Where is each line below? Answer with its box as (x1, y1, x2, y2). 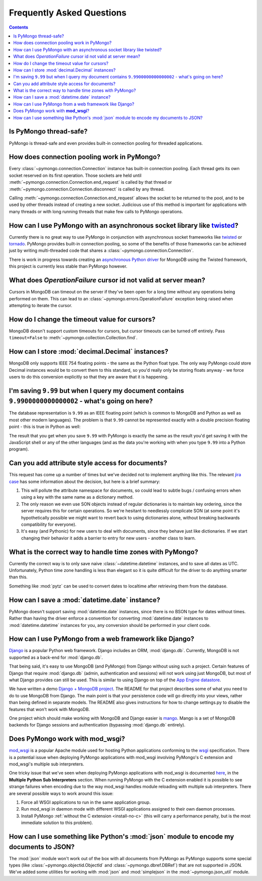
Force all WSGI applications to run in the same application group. (21, 799, 151, 805)
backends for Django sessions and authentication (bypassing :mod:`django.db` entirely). (9, 722, 185, 728)
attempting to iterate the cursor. (9, 302, 72, 308)
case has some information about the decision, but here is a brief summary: (9, 479, 160, 484)
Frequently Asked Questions (9, 7, 127, 18)
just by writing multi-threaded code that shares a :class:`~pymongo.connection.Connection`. (9, 248, 194, 254)
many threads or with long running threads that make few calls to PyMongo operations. (9, 208, 183, 214)
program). (9, 446, 29, 452)
